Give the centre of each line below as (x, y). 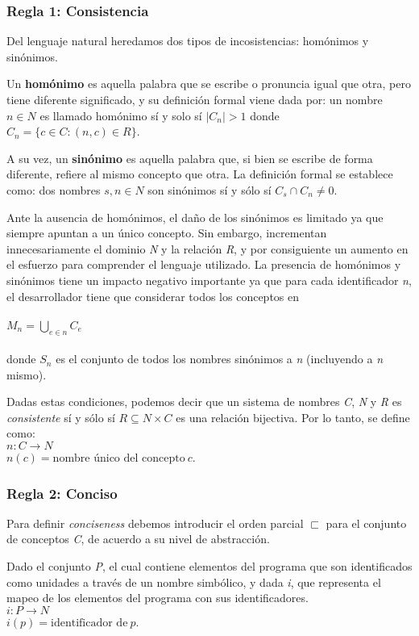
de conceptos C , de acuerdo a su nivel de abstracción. (138, 539)
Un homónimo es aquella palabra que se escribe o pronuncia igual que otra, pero (209, 84)
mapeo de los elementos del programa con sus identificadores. (158, 598)
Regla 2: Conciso (62, 493)
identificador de (89, 623)
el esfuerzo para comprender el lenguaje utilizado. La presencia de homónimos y (204, 264)
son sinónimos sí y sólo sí (209, 189)
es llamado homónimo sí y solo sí (121, 115)
